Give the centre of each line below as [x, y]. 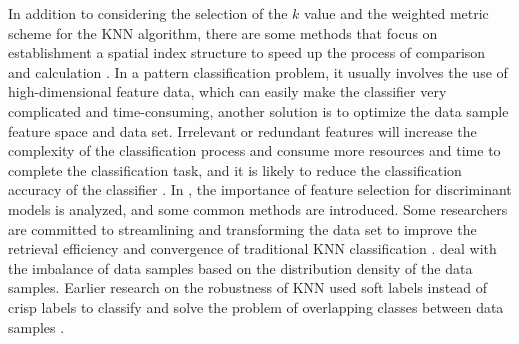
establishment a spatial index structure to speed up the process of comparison [247, 52]
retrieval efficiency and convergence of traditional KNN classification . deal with [252, 248]
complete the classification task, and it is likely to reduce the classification [235, 169]
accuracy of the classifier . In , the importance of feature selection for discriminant [260, 189]
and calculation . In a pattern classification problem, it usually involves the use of [258, 71]
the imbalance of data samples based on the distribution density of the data [240, 267]
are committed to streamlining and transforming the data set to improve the [242, 228]
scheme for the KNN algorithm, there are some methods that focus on [223, 32]
